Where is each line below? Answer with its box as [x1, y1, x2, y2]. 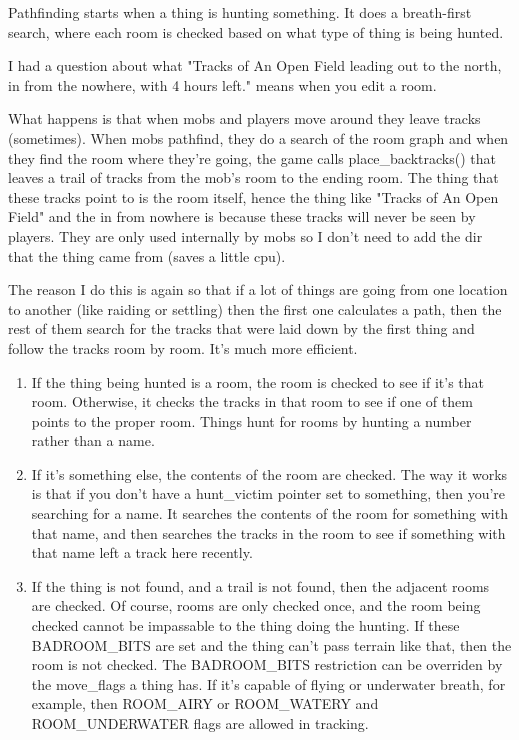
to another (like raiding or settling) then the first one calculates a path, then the [8, 298, 502, 319]
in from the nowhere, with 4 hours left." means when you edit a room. [8, 74, 437, 95]
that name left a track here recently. [31, 542, 253, 563]
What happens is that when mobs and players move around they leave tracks [8, 108, 481, 129]
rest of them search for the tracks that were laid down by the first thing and [8, 318, 475, 339]
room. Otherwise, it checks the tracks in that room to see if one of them [31, 391, 473, 412]
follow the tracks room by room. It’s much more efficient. [8, 337, 358, 358]
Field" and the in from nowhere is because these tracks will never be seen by [8, 206, 476, 227]
